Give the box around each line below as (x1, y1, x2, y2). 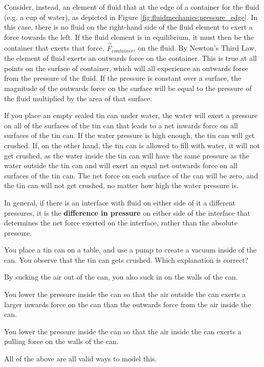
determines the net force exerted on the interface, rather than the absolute (4, 217, 238, 228)
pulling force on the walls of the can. (4, 336, 119, 347)
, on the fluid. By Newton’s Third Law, (133, 42, 257, 53)
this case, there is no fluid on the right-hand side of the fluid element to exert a (4, 21, 253, 32)
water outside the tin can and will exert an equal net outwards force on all (4, 160, 238, 171)
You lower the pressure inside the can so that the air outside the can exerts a (4, 289, 246, 300)
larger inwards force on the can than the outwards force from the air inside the (4, 299, 251, 309)
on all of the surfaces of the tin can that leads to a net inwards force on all (4, 120, 238, 130)
